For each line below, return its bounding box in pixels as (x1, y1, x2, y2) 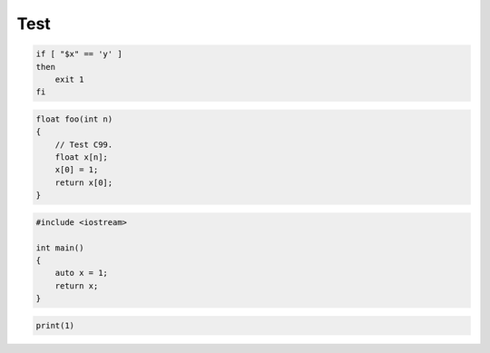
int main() (35, 242, 84, 253)
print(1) (35, 320, 75, 330)
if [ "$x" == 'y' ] (35, 49, 122, 59)
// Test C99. (54, 139, 113, 150)
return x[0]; (54, 177, 113, 188)
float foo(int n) (35, 113, 113, 124)
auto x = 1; (54, 268, 109, 279)
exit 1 (54, 74, 84, 84)
